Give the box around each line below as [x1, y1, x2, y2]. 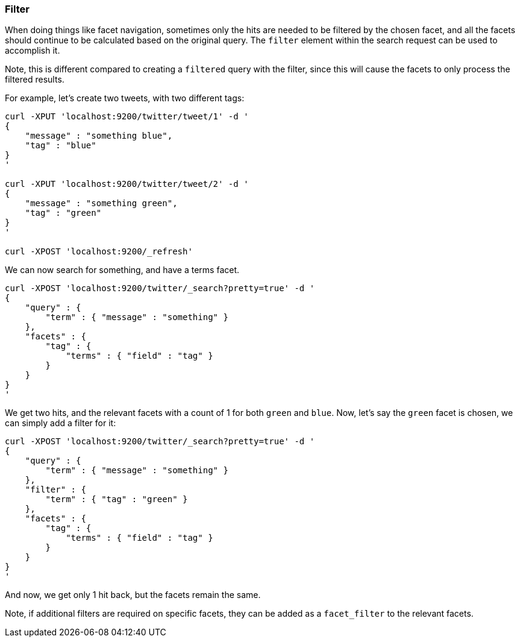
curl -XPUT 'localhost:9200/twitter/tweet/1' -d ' [5, 112, 249, 122]
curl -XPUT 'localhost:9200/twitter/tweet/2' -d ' [5, 179, 249, 189]
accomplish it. [5, 45, 60, 56]
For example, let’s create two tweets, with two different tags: [5, 93, 245, 104]
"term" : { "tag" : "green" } [45, 494, 188, 505]
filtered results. [5, 74, 64, 85]
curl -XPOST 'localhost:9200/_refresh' [5, 247, 193, 257]
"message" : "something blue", [25, 131, 173, 141]
